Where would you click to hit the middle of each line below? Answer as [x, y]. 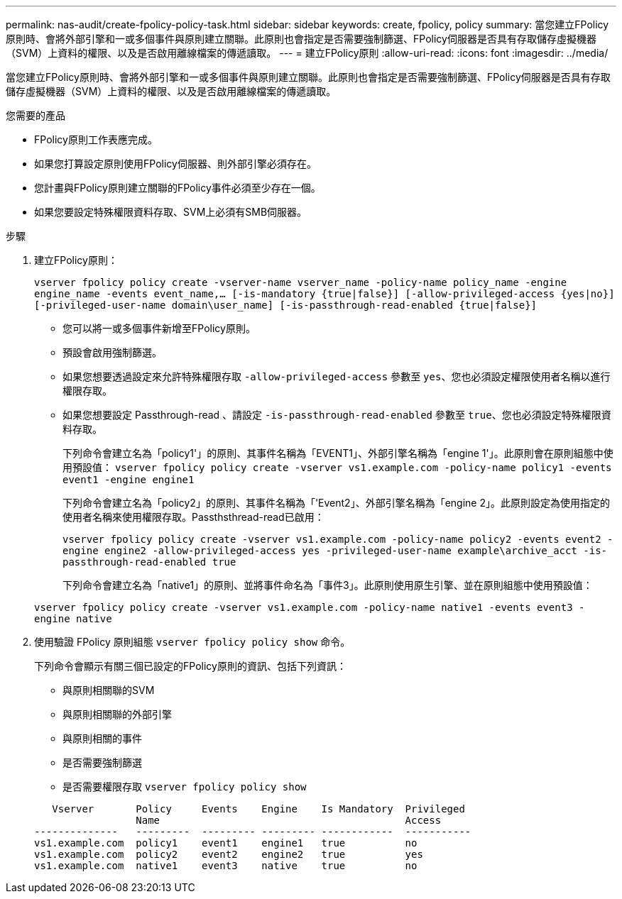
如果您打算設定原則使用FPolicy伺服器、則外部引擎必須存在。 [175, 164]
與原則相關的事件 [102, 738]
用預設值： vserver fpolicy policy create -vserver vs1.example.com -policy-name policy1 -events [337, 467]
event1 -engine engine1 [129, 480]
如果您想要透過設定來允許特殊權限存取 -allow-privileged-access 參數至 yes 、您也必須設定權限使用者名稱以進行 [337, 376]
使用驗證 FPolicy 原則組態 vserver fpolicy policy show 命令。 [192, 642]
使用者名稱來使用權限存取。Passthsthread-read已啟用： [193, 517]
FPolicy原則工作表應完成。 [96, 139]
